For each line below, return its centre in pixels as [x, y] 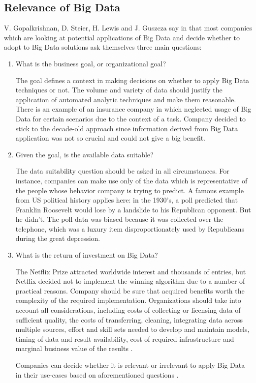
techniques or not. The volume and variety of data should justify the [119, 90]
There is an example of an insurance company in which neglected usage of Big [133, 109]
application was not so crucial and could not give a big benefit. [111, 138]
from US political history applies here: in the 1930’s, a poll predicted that [127, 200]
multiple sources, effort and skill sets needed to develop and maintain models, [132, 329]
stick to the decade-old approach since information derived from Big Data [127, 128]
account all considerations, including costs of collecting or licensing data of [128, 310]
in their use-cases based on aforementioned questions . [97, 374]
